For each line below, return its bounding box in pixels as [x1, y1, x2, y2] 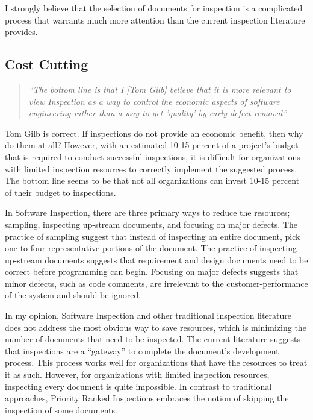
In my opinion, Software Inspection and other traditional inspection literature [5, 309, 292, 322]
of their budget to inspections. [5, 186, 116, 198]
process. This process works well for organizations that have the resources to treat [5, 356, 308, 369]
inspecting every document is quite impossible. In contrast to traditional [5, 380, 272, 392]
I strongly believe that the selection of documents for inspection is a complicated [5, 2, 303, 14]
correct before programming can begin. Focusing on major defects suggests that [5, 265, 299, 278]
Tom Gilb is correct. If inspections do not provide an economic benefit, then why [5, 127, 303, 139]
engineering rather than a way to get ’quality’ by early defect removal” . [28, 107, 293, 119]
